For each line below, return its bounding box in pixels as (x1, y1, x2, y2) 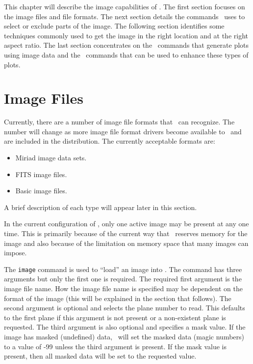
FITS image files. (15, 169, 67, 179)
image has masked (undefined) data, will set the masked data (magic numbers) (4, 332, 244, 342)
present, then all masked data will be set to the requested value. (4, 351, 197, 361)
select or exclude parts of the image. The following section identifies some (4, 21, 225, 31)
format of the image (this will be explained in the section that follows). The (4, 293, 231, 303)
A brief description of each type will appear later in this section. (4, 202, 197, 212)
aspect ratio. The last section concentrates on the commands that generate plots (4, 40, 249, 50)
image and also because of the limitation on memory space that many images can (4, 238, 249, 248)
